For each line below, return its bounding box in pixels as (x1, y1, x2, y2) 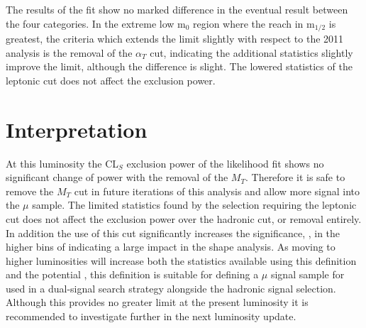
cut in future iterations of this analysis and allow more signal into (74, 183, 360, 198)
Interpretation (6, 114, 148, 143)
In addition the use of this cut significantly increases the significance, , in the (6, 225, 340, 240)
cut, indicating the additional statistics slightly (150, 45, 353, 60)
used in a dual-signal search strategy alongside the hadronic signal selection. (6, 280, 336, 295)
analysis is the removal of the (6, 45, 133, 60)
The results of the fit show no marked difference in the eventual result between (6, 2, 348, 16)
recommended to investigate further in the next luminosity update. (6, 309, 296, 324)
